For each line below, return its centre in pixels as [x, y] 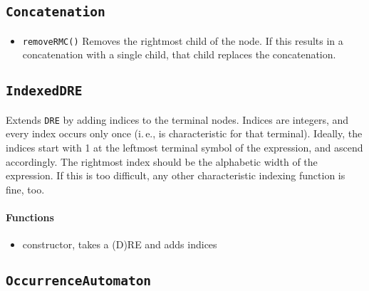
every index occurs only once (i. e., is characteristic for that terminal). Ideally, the [184, 133]
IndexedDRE [44, 91]
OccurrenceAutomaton [79, 281]
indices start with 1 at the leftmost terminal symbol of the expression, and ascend [184, 148]
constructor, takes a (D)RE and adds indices [120, 244]
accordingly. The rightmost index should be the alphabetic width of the [162, 161]
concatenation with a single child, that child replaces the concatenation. [179, 54]
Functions [30, 217]
